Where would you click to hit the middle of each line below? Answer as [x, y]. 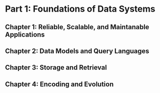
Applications [25, 34]
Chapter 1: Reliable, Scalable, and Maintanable [77, 27]
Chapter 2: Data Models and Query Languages [77, 51]
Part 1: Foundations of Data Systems [80, 9]
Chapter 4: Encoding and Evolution [59, 84]
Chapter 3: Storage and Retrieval [56, 67]
